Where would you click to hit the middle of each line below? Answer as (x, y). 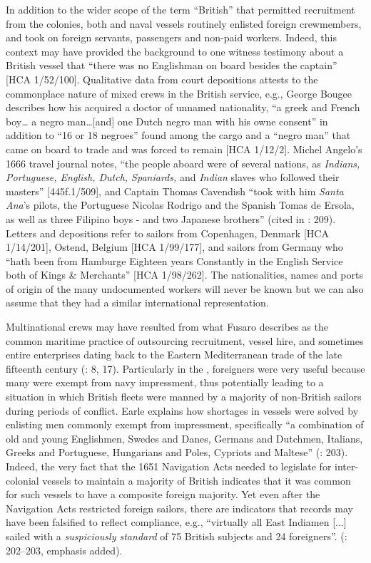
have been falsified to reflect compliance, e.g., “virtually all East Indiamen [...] (176, 522)
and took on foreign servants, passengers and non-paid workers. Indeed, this (171, 37)
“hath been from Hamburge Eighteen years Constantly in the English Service (174, 260)
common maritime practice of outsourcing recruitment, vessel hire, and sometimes (185, 340)
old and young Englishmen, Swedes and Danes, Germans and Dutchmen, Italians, (184, 438)
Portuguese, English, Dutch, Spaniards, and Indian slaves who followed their (173, 177)
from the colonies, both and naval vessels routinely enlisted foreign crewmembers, (184, 23)
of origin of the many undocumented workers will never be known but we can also (185, 288)
